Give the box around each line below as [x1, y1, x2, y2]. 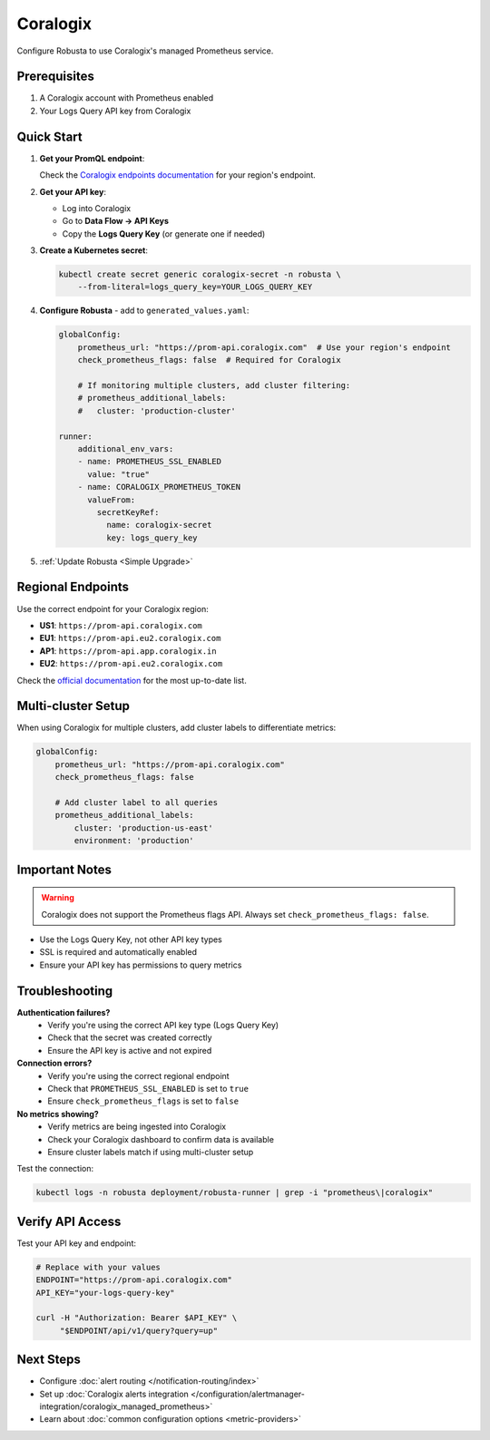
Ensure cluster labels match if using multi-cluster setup [47, 1146, 254, 1157]
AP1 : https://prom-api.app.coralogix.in [39, 645, 217, 657]
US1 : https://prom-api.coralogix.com [39, 619, 203, 630]
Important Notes [16, 861, 113, 877]
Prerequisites [16, 69, 94, 84]
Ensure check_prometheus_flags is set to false [47, 1095, 240, 1106]
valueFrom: [87, 494, 136, 505]
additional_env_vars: [77, 443, 174, 453]
